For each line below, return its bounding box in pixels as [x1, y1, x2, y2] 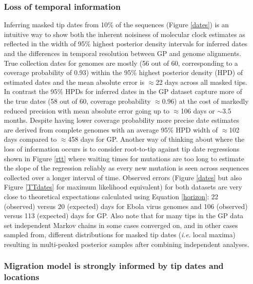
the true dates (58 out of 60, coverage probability [4, 95, 151, 106]
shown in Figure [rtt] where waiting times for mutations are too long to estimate [4, 153, 245, 163]
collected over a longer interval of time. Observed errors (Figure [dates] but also [4, 172, 242, 182]
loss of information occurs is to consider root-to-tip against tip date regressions [4, 143, 240, 153]
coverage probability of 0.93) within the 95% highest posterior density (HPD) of [4, 67, 243, 77]
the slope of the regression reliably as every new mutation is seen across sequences [4, 163, 249, 173]
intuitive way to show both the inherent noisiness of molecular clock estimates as [4, 29, 245, 39]
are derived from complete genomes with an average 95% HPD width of [4, 124, 218, 134]
